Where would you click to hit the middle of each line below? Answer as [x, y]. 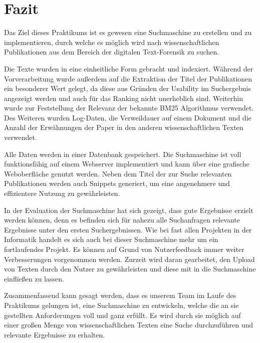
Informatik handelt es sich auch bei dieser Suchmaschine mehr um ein [111, 239]
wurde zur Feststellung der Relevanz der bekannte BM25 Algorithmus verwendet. [129, 108]
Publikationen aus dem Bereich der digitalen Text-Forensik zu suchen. [112, 52]
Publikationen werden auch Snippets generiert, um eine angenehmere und [117, 183]
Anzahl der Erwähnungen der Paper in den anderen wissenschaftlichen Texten [124, 127]
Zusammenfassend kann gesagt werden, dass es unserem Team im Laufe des [120, 295]
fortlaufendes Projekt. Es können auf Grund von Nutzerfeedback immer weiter [124, 249]
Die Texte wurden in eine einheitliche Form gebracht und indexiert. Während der [129, 68]
